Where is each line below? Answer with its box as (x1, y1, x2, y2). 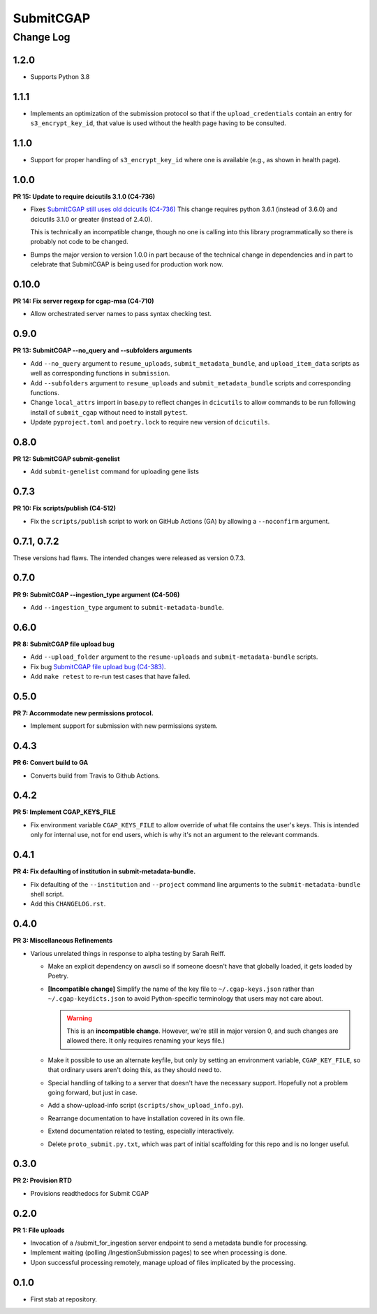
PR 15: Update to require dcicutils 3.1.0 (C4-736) (13, 192, 156, 201)
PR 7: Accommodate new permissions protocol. (13, 708, 154, 717)
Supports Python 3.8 (30, 72, 90, 80)
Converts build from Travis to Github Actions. (30, 771, 161, 780)
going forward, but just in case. (47, 1088, 138, 1097)
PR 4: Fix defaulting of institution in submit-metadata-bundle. (13, 867, 196, 876)
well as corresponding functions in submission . (30, 369, 170, 378)
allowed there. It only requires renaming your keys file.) (66, 1036, 226, 1045)
